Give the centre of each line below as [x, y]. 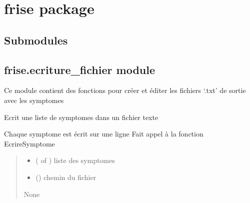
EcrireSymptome [29, 143]
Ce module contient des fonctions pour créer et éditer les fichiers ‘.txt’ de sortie [125, 90]
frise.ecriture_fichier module [79, 69]
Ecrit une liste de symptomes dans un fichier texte [81, 117]
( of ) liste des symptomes [75, 160]
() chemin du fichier [66, 177]
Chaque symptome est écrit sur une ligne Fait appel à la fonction [104, 134]
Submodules [36, 40]
